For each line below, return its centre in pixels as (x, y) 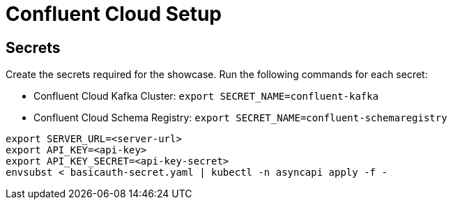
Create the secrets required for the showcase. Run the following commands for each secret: (217, 75)
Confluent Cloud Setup (114, 14)
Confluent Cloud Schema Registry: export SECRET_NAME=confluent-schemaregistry (240, 118)
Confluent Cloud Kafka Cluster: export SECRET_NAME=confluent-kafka (206, 96)
